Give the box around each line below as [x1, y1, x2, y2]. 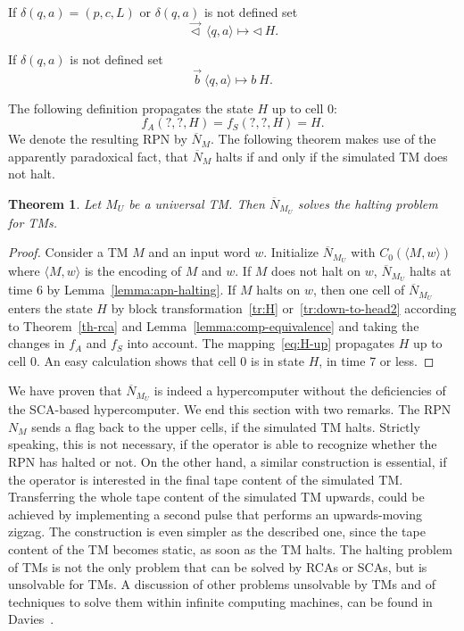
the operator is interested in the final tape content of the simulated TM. [8, 469, 403, 488]
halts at [409, 262, 452, 280]
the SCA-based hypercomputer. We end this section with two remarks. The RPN [8, 400, 452, 419]
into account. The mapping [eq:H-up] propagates [127, 334, 394, 353]
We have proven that [8, 381, 122, 400]
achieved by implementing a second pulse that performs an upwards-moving [8, 504, 422, 523]
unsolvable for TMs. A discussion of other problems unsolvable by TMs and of [8, 575, 436, 594]
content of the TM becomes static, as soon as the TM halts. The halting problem [8, 540, 452, 559]
